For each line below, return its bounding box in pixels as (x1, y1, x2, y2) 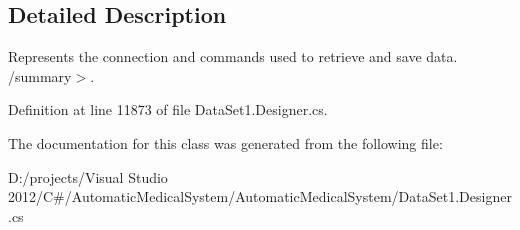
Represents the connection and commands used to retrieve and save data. (8, 46, 458, 67)
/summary (8, 65, 72, 86)
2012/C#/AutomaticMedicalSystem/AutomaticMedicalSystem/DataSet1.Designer (8, 186, 512, 207)
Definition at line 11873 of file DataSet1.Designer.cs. (8, 99, 328, 120)
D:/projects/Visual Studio (8, 166, 168, 187)
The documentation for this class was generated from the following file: (8, 132, 443, 153)
